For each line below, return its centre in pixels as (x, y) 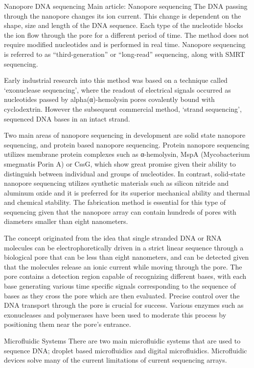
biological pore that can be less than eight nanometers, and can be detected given (127, 257)
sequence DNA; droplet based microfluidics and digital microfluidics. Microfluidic (126, 350)
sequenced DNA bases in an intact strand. (67, 118)
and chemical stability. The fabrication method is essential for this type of (115, 202)
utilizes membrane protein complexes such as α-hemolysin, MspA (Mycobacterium (127, 154)
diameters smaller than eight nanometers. (66, 221)
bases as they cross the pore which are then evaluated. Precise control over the (122, 295)
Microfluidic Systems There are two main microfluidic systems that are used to (122, 341)
